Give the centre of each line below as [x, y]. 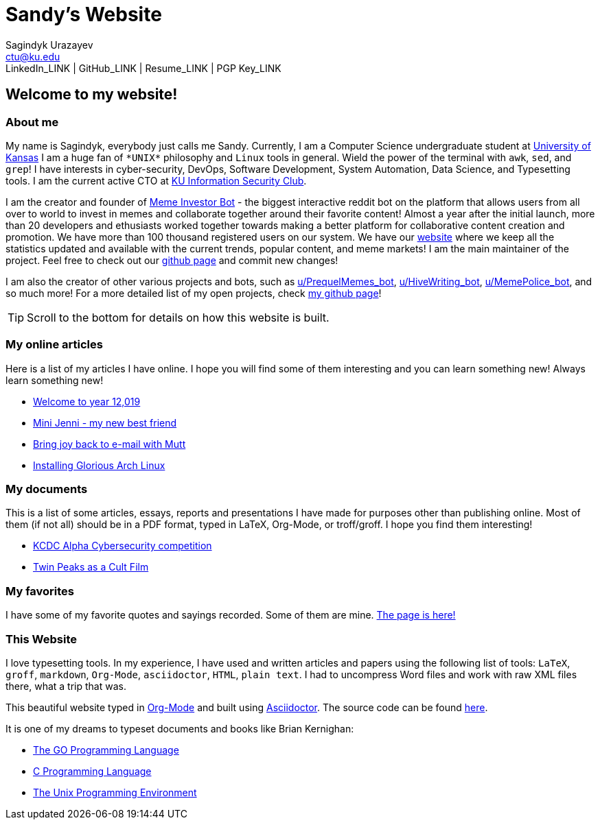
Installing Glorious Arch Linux [99, 465]
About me [32, 122]
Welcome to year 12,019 [87, 401]
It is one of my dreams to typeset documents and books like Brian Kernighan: [180, 728]
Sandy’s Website [84, 14]
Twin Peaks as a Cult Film [91, 567]
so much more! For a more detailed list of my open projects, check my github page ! [194, 293]
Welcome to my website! [92, 95]
